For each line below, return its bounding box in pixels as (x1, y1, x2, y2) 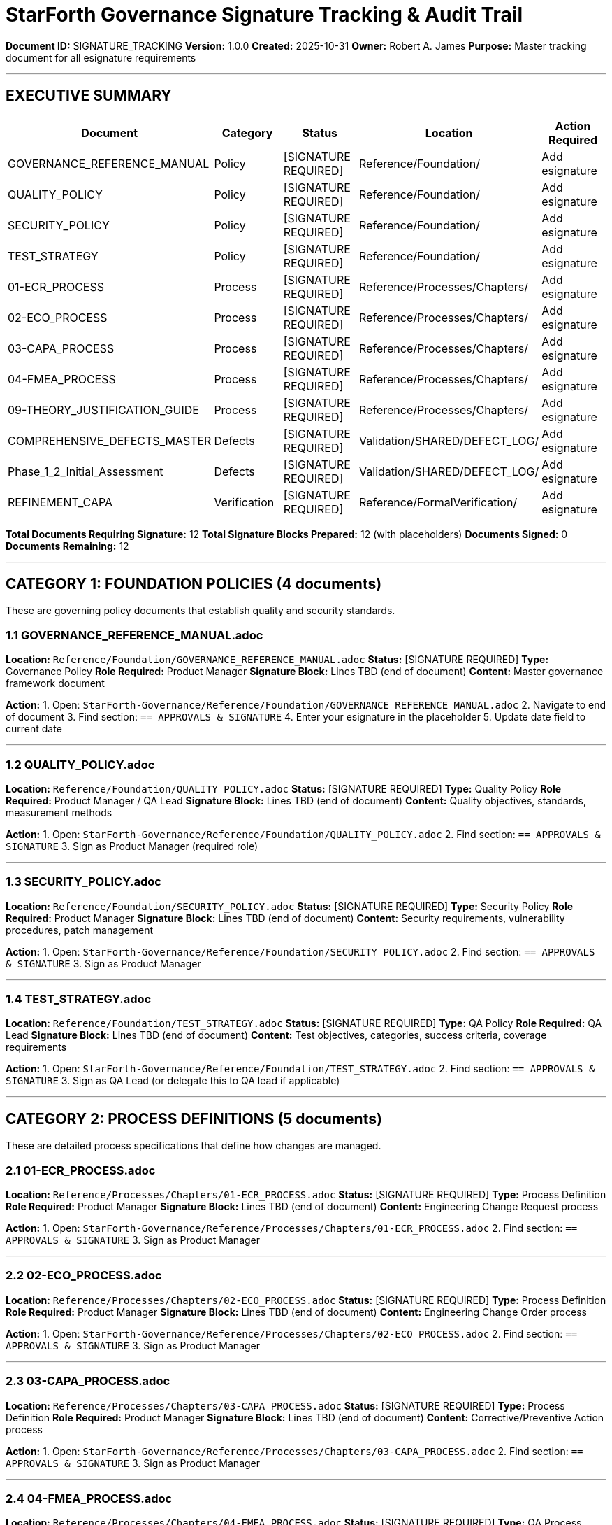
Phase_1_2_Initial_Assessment (8, 464, 163, 478)
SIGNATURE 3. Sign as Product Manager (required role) (6, 839, 258, 852)
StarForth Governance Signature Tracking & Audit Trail (6, 3, 523, 27)
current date (6, 723, 62, 735)
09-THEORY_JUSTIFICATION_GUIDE (8, 402, 199, 417)
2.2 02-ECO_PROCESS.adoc (6, 1268, 162, 1283)
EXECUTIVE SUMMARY (6, 87, 172, 105)
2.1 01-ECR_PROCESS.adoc (6, 1163, 156, 1177)
